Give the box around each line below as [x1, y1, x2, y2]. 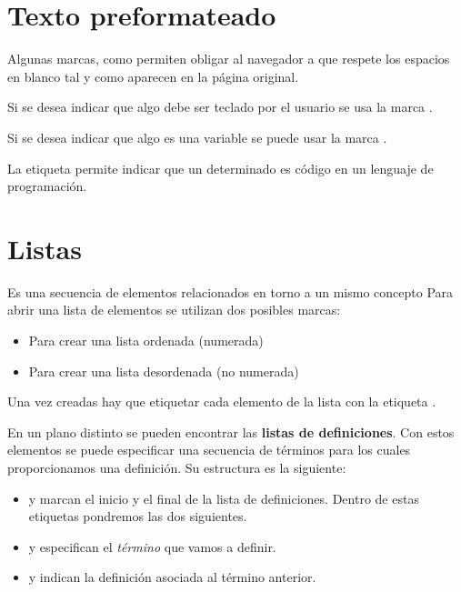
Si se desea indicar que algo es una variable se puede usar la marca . [7, 127, 387, 146]
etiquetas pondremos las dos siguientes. [28, 507, 247, 526]
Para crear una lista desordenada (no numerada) [28, 361, 299, 380]
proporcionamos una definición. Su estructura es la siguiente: [7, 457, 346, 477]
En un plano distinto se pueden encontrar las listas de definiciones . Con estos [7, 422, 455, 441]
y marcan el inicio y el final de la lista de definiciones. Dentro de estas [28, 488, 419, 507]
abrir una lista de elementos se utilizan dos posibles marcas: [7, 300, 341, 319]
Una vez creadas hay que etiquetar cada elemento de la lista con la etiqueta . [7, 392, 436, 411]
